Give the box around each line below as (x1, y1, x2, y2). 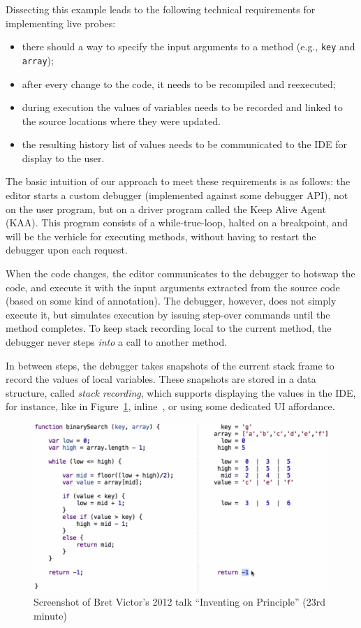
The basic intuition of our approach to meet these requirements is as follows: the (6, 174, 351, 189)
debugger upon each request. (6, 242, 128, 257)
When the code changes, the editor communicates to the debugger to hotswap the (6, 266, 355, 281)
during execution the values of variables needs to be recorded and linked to (22, 100, 343, 115)
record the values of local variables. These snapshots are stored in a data (6, 372, 316, 386)
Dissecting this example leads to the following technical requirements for (6, 2, 316, 16)
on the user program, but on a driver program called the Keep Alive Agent (6, 201, 326, 216)
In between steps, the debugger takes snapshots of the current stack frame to (6, 358, 334, 372)
